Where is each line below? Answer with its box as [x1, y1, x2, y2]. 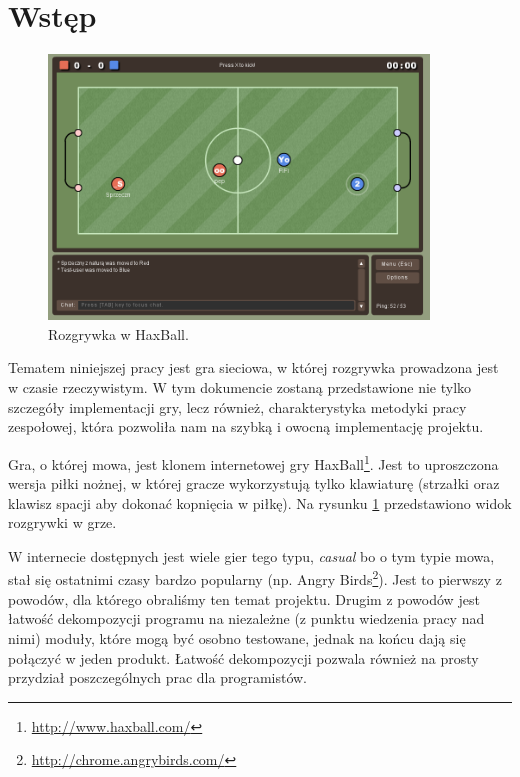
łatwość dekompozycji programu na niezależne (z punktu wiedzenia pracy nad [8, 608, 485, 629]
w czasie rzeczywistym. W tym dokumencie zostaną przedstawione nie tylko [8, 377, 472, 398]
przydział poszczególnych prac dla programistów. [8, 667, 308, 688]
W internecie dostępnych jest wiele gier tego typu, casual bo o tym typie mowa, [8, 545, 495, 566]
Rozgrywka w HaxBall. [48, 323, 189, 344]
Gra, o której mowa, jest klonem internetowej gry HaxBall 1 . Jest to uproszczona [8, 450, 499, 474]
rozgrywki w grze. [8, 512, 117, 533]
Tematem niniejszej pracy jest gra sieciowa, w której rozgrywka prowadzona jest [8, 357, 499, 378]
